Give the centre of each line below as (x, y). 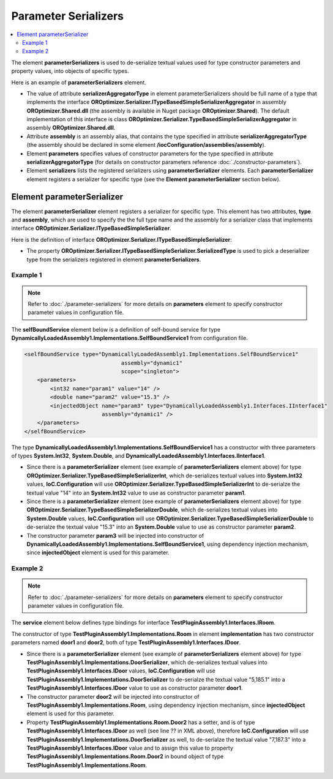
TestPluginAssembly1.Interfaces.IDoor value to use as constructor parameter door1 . (135, 688)
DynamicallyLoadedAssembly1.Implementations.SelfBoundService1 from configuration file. (129, 338)
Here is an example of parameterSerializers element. (79, 82)
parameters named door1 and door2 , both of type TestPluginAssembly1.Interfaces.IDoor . (126, 643)
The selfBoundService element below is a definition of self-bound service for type (116, 329)
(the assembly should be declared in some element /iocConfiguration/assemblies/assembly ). (146, 145)
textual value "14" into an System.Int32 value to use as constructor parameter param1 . (136, 493)
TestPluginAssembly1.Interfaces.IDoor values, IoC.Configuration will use (121, 671)
